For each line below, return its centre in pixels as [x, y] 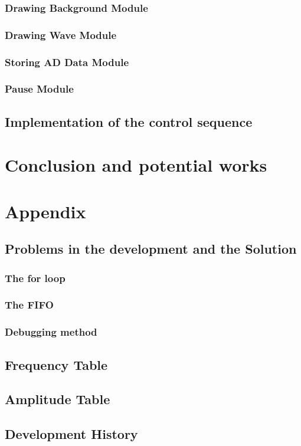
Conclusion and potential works [136, 165]
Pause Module [39, 89]
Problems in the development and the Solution [151, 249]
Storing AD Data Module [67, 62]
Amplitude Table [58, 399]
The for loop [35, 278]
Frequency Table [56, 364]
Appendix [45, 211]
